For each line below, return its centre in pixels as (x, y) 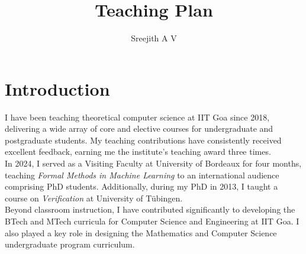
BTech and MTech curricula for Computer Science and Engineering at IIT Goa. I (152, 221)
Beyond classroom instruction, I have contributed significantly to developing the (150, 209)
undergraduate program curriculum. (70, 244)
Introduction (57, 88)
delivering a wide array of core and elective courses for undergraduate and (139, 128)
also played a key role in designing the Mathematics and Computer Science (141, 232)
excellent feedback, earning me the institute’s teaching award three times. (138, 152)
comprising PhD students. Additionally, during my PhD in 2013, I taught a (141, 186)
